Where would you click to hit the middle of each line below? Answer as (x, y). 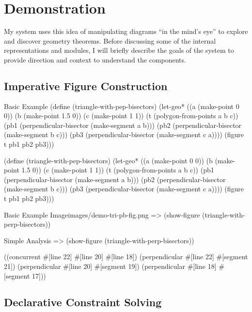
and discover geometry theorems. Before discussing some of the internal (110, 40)
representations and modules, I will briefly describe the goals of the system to (119, 50)
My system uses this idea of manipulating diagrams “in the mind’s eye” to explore (126, 31)
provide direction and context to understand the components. (95, 59)
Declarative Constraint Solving (83, 302)
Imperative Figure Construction (86, 86)
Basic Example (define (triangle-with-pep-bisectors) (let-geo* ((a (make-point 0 (122, 106)
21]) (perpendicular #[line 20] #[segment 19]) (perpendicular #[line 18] (110, 266)
